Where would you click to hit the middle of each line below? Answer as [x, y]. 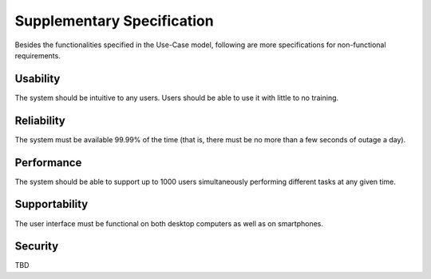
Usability [38, 79]
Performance [48, 163]
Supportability [51, 204]
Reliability [40, 120]
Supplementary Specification [115, 21]
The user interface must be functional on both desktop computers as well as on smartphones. [169, 223]
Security [37, 247]
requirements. [38, 55]
